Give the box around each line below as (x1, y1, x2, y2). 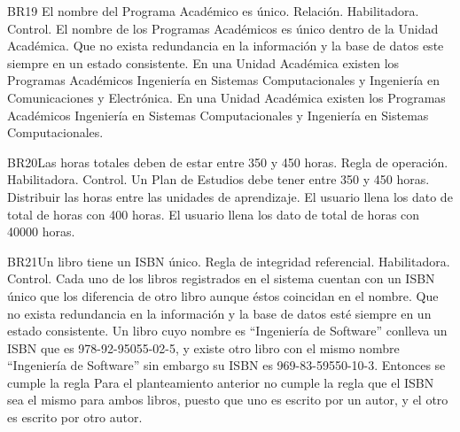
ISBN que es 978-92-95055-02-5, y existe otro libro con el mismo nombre (7, 338, 400, 357)
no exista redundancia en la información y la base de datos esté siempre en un (7, 304, 432, 322)
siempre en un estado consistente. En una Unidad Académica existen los (7, 53, 400, 72)
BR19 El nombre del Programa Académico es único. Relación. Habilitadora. (7, 2, 419, 19)
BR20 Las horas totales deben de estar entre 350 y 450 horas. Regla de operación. (7, 152, 448, 171)
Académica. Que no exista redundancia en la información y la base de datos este (7, 36, 444, 55)
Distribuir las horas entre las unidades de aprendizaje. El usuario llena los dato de (7, 187, 453, 205)
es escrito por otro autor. (7, 408, 143, 427)
